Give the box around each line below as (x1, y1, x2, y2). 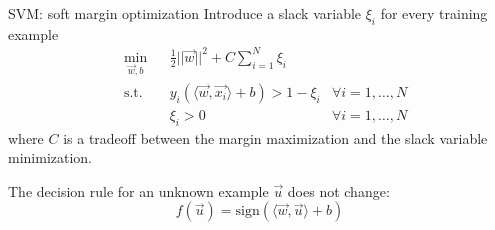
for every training (380, 3, 488, 23)
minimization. (8, 147, 93, 168)
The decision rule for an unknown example (8, 180, 269, 201)
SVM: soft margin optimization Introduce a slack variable (8, 3, 362, 23)
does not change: (287, 180, 390, 201)
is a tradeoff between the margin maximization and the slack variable (63, 127, 488, 148)
